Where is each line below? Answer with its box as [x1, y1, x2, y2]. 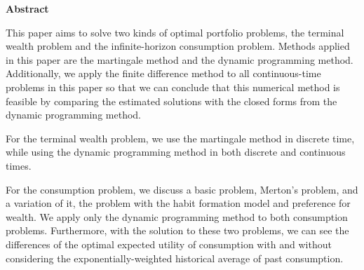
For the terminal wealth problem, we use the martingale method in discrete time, [6, 130, 355, 145]
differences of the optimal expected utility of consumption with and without [6, 236, 332, 251]
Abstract [6, 1, 49, 15]
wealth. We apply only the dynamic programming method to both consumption [6, 209, 348, 224]
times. [6, 158, 32, 173]
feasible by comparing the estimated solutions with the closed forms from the [6, 93, 337, 108]
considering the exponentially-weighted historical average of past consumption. [6, 250, 344, 265]
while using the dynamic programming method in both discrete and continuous [6, 144, 346, 159]
